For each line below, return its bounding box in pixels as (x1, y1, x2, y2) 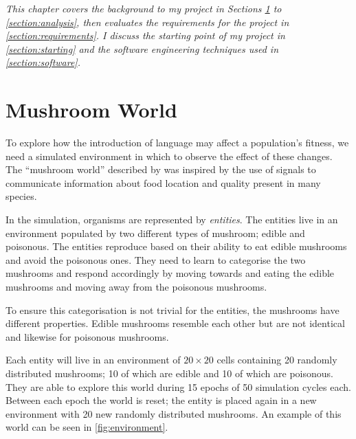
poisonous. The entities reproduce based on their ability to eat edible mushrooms (5, 239, 347, 254)
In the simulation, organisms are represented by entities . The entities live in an (5, 212, 338, 227)
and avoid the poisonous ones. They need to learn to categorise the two (5, 252, 306, 267)
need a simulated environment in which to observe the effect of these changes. (5, 148, 333, 163)
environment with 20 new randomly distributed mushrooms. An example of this (5, 406, 342, 420)
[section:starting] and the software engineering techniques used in (5, 41, 279, 56)
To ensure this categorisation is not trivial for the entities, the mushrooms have (5, 302, 340, 317)
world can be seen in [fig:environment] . (5, 420, 168, 434)
